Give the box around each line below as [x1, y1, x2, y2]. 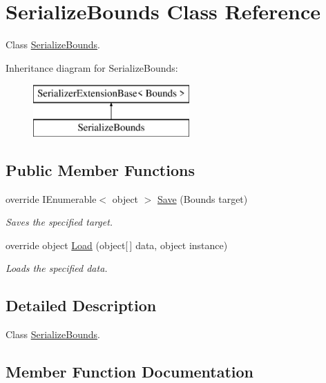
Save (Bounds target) [157, 191, 248, 206]
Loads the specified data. [6, 261, 108, 275]
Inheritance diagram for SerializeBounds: [6, 60, 178, 75]
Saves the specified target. [6, 215, 113, 229]
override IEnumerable [6, 191, 97, 206]
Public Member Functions [6, 159, 195, 180]
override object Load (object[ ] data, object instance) [6, 237, 228, 252]
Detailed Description [6, 295, 157, 316]
